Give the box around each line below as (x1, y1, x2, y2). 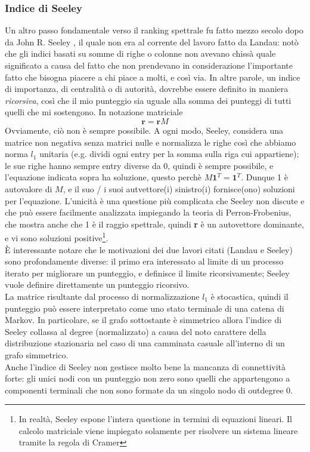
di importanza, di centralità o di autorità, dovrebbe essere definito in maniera (5, 82, 289, 95)
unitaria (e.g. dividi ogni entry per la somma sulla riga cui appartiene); (39, 147, 299, 160)
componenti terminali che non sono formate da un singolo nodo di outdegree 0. (5, 383, 293, 396)
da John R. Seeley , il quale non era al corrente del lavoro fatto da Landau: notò (5, 35, 299, 48)
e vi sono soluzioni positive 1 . (5, 230, 108, 244)
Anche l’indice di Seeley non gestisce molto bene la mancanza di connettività (5, 360, 286, 373)
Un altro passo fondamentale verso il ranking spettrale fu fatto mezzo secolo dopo (5, 24, 303, 36)
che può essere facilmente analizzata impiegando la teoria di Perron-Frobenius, (5, 206, 292, 219)
